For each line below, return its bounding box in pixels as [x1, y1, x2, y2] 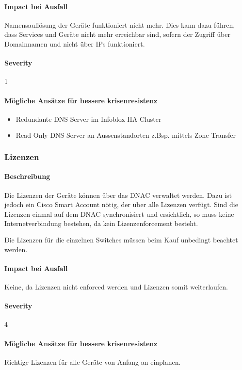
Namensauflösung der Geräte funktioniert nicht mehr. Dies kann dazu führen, [4, 19, 235, 30]
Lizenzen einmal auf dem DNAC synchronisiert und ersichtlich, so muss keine [4, 209, 234, 219]
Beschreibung [4, 171, 50, 181]
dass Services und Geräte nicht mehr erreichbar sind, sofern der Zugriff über [4, 29, 230, 39]
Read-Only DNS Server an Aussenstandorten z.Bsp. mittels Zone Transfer [16, 130, 236, 140]
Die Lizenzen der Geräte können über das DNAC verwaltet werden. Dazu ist [4, 190, 232, 200]
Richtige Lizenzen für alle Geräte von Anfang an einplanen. [4, 356, 181, 367]
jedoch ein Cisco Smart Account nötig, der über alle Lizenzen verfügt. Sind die [4, 199, 238, 209]
